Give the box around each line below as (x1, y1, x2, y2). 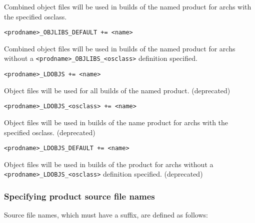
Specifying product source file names (4, 190, 155, 203)
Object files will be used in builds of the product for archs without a (4, 159, 213, 169)
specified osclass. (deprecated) (4, 127, 95, 137)
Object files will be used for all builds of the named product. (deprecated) (4, 85, 230, 95)
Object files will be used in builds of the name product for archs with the (4, 117, 228, 127)
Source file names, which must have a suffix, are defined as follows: (4, 210, 208, 220)
